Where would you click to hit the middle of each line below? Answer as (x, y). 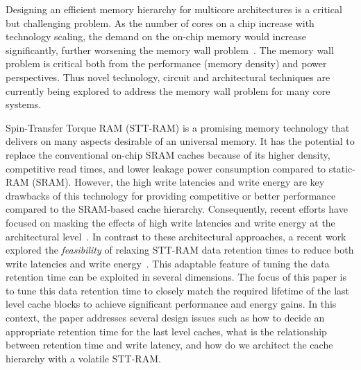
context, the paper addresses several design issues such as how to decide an (165, 318)
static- (342, 168)
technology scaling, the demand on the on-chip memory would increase (156, 36)
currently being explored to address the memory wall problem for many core (168, 90)
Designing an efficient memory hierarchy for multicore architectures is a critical (174, 9)
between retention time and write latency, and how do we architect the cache (169, 345)
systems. (24, 104)
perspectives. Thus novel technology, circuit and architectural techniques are (168, 77)
